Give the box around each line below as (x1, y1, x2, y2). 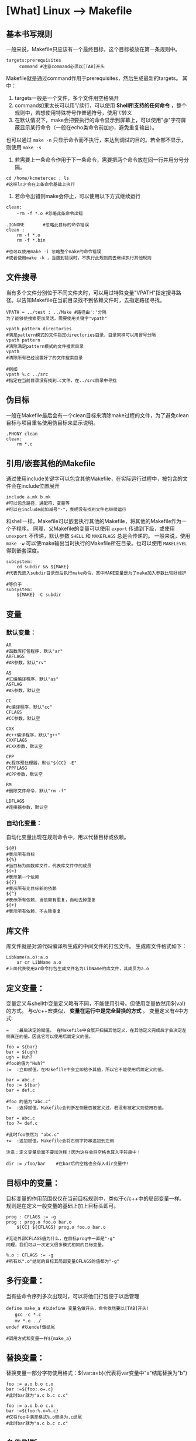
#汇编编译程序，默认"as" (6, 676, 59, 682)
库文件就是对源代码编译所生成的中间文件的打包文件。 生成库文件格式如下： (6, 943, 187, 950)
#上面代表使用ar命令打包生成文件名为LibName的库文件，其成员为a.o (6, 966, 149, 972)
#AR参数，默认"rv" (6, 660, 47, 666)
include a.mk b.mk (6, 494, 51, 500)
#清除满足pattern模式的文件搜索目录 (6, 343, 84, 349)
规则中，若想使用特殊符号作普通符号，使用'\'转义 (14, 109, 133, 116)
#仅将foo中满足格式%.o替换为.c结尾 (6, 1415, 82, 1420)
